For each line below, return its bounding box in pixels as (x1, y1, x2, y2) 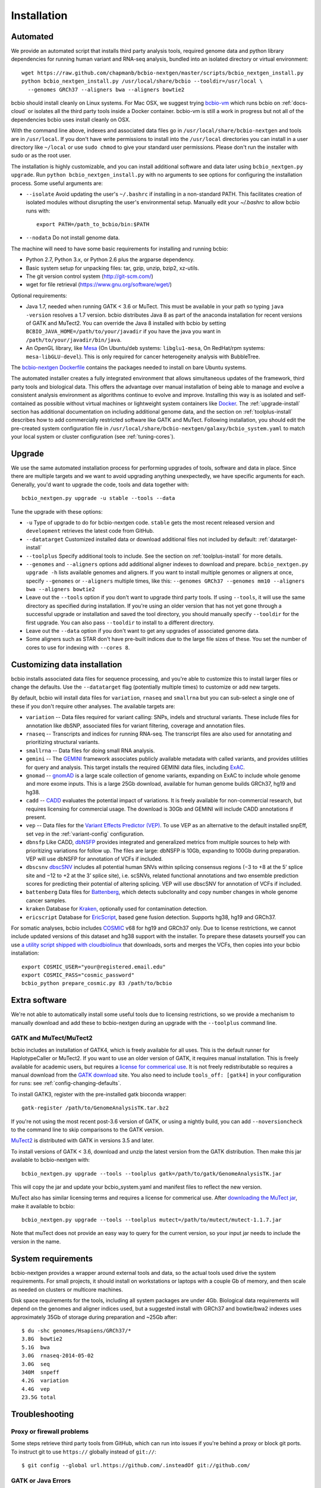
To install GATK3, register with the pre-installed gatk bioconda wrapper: (11, 1090, 187, 1098)
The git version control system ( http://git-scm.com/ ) (26, 273, 154, 280)
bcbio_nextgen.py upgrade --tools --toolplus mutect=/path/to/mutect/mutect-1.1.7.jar (21, 1217, 282, 1223)
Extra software (11, 995, 67, 1005)
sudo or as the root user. (11, 152, 71, 159)
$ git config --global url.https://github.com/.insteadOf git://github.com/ (21, 1462, 251, 1469)
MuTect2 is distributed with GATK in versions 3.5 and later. (11, 1137, 155, 1144)
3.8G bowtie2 (21, 1336, 62, 1342)
